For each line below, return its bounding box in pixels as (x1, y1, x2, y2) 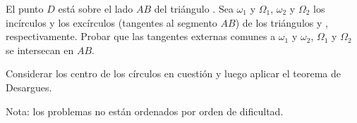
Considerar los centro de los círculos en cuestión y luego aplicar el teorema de (6, 66, 341, 81)
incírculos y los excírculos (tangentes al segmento (6, 15, 217, 30)
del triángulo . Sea (154, 1, 234, 15)
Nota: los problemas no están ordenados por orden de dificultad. (6, 103, 284, 118)
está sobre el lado (58, 1, 133, 15)
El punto (6, 1, 44, 15)
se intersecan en (6, 42, 74, 57)
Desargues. (6, 79, 52, 94)
